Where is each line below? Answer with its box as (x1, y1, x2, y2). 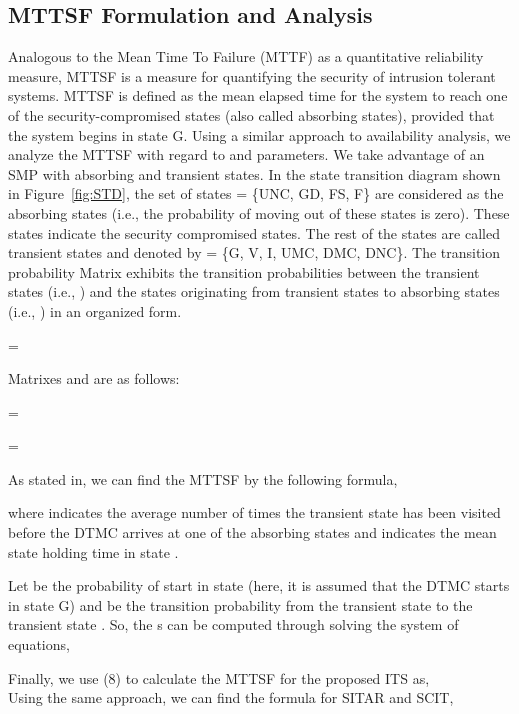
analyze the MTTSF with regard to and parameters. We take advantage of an (8, 144, 485, 165)
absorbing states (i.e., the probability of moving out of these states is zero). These (8, 202, 510, 223)
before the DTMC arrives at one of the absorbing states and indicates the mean (8, 522, 497, 543)
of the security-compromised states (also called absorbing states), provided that (8, 104, 495, 125)
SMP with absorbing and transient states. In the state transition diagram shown (8, 163, 501, 184)
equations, (8, 634, 70, 655)
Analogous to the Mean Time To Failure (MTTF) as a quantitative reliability (8, 46, 484, 67)
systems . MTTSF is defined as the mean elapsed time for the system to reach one (8, 85, 508, 106)
